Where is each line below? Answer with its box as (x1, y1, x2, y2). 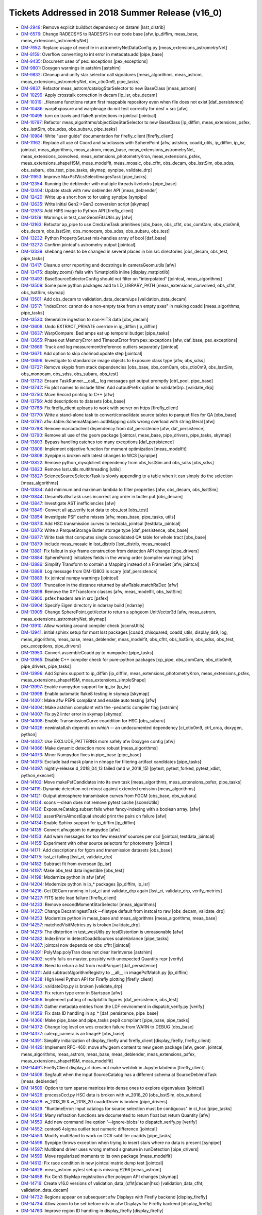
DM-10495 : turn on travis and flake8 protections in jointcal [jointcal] (21, 112, 157, 119)
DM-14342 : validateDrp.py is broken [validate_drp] (21, 983, 122, 989)
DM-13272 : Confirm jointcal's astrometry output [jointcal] (21, 242, 136, 248)
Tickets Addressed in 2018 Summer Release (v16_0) (9, 7, 222, 18)
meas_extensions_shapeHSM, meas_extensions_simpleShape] (21, 677, 146, 683)
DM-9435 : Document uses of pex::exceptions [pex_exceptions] (21, 58, 148, 64)
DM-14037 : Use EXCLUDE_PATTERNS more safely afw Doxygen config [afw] (21, 738, 175, 744)
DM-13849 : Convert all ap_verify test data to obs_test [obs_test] (21, 507, 148, 513)
